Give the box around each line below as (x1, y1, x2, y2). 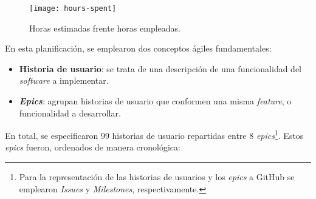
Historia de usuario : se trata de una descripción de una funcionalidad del (19, 62, 301, 75)
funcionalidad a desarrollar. (19, 106, 121, 119)
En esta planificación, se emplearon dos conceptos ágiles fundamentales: (5, 42, 272, 55)
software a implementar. (19, 74, 109, 87)
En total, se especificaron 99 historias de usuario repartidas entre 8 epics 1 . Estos (5, 127, 304, 141)
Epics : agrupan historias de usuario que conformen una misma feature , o (19, 95, 292, 107)
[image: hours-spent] (29, 4, 117, 13)
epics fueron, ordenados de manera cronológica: (5, 141, 180, 153)
